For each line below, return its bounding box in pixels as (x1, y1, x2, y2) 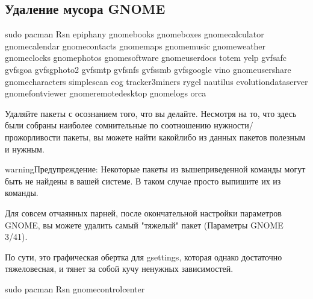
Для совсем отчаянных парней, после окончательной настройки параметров (5, 206, 282, 219)
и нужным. (5, 142, 45, 155)
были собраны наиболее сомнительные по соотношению (5, 119, 211, 131)
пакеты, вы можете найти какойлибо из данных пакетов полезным (63, 130, 306, 143)
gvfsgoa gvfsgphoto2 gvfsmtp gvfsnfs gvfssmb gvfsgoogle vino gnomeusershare (5, 63, 291, 75)
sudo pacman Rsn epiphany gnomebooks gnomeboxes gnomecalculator (5, 28, 264, 40)
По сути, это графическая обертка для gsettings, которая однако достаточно (5, 250, 282, 263)
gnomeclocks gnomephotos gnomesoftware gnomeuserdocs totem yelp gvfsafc (5, 51, 287, 64)
